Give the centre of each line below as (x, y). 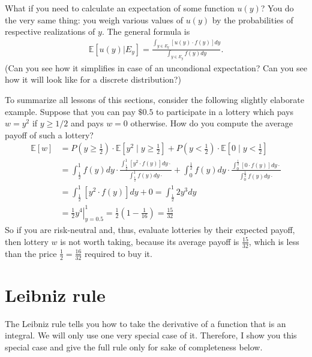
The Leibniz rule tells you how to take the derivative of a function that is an (145, 323)
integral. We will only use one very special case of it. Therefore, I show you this (151, 335)
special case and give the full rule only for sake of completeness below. (134, 347)
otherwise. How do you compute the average (211, 123)
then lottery (27, 241)
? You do (277, 8)
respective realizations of (50, 31)
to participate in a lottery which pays (225, 111)
